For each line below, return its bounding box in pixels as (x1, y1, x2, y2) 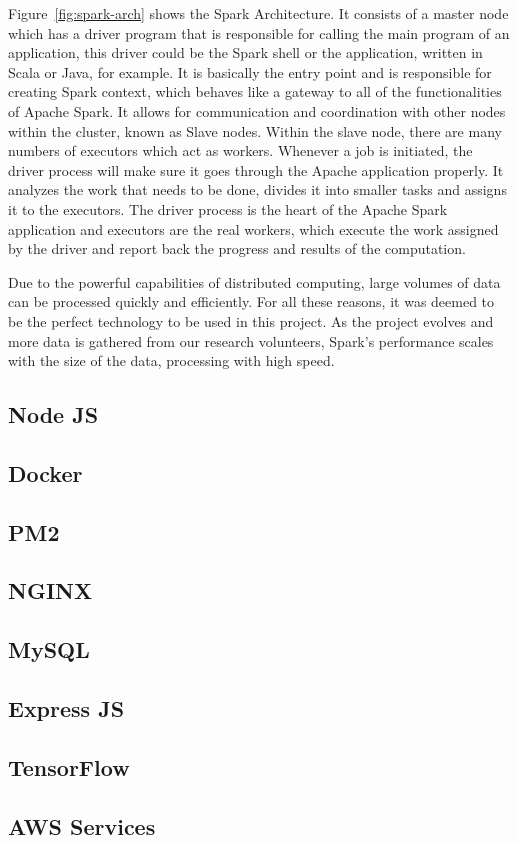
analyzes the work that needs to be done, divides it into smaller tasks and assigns (8, 179, 507, 200)
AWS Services (8, 810, 156, 841)
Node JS (8, 399, 99, 430)
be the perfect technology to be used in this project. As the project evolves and (8, 310, 494, 331)
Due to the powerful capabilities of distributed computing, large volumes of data (8, 271, 501, 292)
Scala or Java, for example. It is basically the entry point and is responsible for (8, 61, 492, 82)
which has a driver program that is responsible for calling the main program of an (8, 22, 510, 43)
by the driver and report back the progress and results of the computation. (8, 238, 466, 259)
